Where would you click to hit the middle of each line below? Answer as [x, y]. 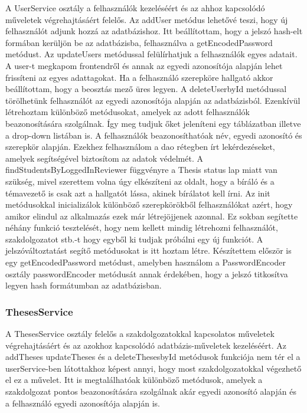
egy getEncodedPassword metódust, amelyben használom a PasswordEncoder [146, 262]
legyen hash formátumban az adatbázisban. [84, 285]
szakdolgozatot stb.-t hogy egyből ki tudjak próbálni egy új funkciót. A [134, 239]
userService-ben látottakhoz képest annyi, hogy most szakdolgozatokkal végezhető [153, 368]
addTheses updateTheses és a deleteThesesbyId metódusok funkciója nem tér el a [153, 357]
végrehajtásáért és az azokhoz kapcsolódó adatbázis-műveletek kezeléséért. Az [146, 345]
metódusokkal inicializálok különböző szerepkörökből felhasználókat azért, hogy [149, 204]
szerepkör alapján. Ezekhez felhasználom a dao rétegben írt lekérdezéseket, [140, 147]
